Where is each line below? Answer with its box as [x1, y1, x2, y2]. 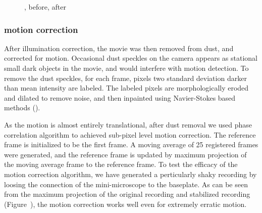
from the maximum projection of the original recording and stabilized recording [4, 189, 250, 199]
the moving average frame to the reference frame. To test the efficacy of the [4, 159, 238, 169]
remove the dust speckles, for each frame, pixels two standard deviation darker [4, 72, 247, 83]
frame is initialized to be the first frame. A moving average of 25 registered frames [4, 139, 258, 150]
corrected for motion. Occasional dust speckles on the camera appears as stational [4, 53, 257, 63]
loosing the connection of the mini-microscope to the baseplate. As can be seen [4, 179, 248, 189]
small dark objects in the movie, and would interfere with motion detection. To [4, 63, 249, 73]
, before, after [24, 2, 66, 12]
